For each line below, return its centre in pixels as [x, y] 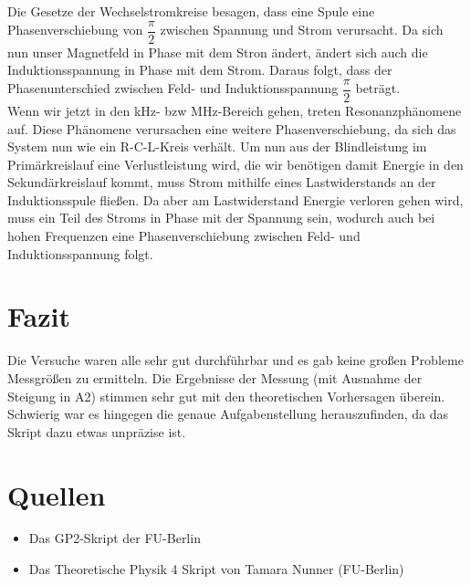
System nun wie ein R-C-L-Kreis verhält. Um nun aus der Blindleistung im [217, 146]
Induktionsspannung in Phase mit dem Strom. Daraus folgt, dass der [200, 70]
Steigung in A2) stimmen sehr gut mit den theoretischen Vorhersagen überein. [226, 396]
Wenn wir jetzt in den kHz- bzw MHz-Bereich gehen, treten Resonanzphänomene [235, 110]
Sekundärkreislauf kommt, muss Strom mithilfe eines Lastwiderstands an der [222, 182]
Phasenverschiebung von [75, 30]
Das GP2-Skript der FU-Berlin [115, 538]
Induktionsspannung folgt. [80, 253]
